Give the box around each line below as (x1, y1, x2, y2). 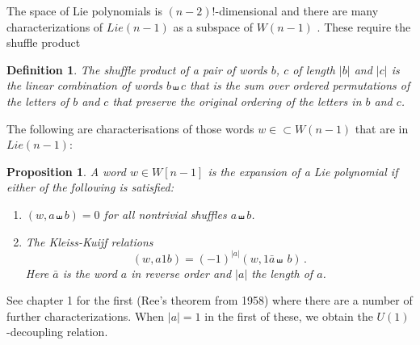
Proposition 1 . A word (6, 162, 126, 179)
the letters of (6, 92, 69, 109)
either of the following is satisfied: (6, 179, 174, 196)
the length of (251, 264, 313, 281)
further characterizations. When (6, 307, 165, 324)
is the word (62, 264, 117, 281)
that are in (355, 120, 409, 137)
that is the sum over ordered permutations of (189, 77, 410, 94)
